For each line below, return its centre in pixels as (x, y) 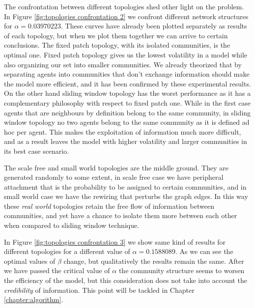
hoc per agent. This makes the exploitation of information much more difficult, (123, 131)
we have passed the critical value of (57, 270)
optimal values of (30, 261)
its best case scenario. (37, 151)
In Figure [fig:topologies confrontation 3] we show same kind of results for (115, 241)
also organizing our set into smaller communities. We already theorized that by (123, 64)
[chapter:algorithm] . (34, 299)
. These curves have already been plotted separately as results (154, 26)
